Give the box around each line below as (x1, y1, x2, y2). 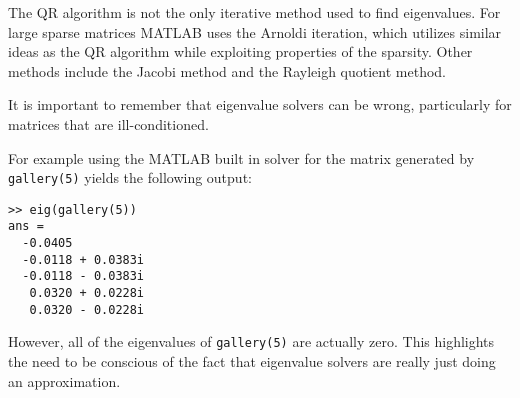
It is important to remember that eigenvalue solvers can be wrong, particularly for (8, 94, 512, 115)
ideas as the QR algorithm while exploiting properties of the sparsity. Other (8, 41, 473, 62)
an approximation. (8, 370, 121, 391)
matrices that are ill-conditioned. (8, 113, 209, 134)
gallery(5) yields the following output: (8, 167, 252, 188)
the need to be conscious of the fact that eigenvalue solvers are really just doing (8, 351, 496, 372)
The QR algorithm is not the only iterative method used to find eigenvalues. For (8, 2, 501, 22)
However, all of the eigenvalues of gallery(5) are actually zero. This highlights (8, 331, 495, 352)
